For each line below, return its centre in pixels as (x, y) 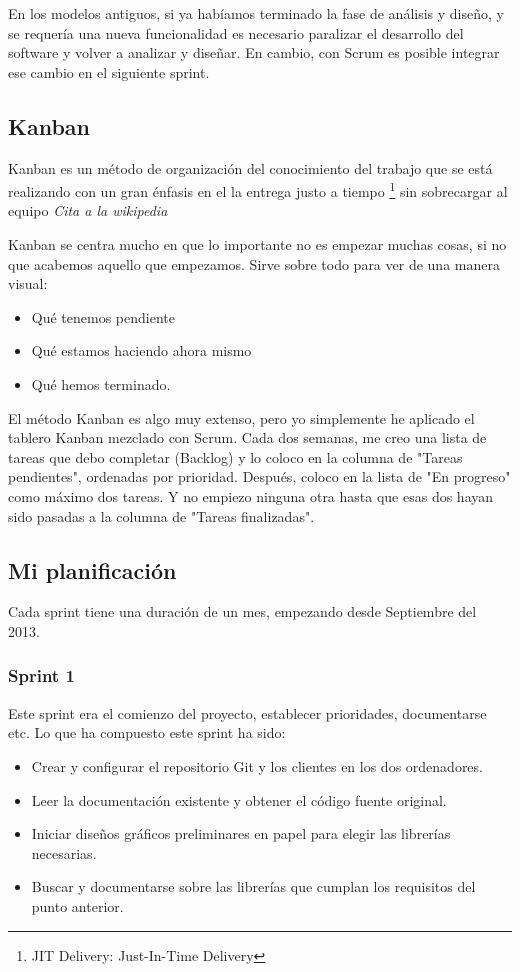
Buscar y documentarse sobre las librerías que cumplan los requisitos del (253, 886)
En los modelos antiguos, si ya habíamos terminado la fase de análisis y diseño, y (256, 13)
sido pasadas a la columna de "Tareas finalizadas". (161, 515)
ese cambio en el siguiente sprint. (109, 71)
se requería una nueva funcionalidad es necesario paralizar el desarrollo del (236, 32)
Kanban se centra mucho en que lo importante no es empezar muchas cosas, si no (257, 244)
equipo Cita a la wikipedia (88, 210)
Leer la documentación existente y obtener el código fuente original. (239, 799)
